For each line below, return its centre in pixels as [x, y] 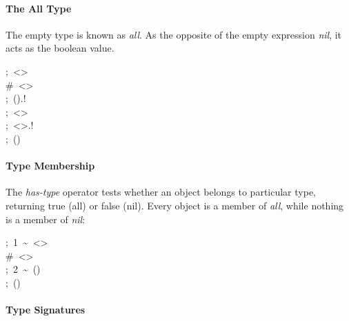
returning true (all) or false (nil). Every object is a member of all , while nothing [175, 205]
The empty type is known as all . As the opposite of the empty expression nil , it [174, 34]
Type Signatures [46, 310]
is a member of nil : [46, 219]
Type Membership [50, 166]
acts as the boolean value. [60, 48]
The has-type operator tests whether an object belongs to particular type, [161, 192]
